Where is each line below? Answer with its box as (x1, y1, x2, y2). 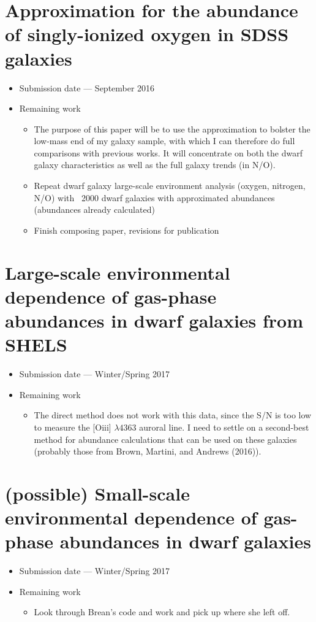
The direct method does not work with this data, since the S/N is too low (34, 409, 312, 421)
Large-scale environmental (5, 259, 230, 285)
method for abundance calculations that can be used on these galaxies (34, 432, 297, 445)
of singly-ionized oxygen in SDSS (5, 21, 289, 47)
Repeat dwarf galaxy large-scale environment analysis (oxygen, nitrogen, (34, 179, 306, 192)
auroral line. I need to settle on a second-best (139, 420, 309, 433)
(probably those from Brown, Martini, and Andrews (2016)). (34, 445, 261, 458)
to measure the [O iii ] (34, 420, 111, 433)
